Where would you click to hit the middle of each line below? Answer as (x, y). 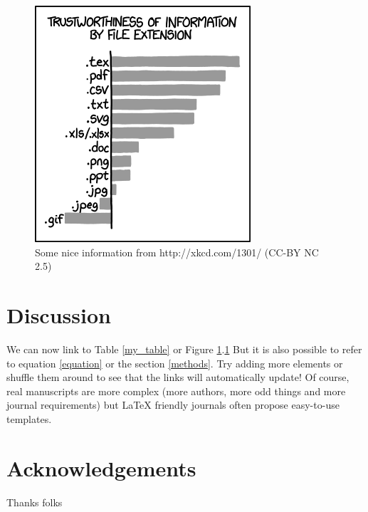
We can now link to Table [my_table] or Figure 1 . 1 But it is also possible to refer (184, 349)
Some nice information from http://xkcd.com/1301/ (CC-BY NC (177, 252)
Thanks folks (35, 502)
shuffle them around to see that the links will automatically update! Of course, (178, 377)
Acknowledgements (101, 467)
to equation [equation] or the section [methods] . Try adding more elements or (175, 363)
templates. (29, 418)
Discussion (59, 314)
